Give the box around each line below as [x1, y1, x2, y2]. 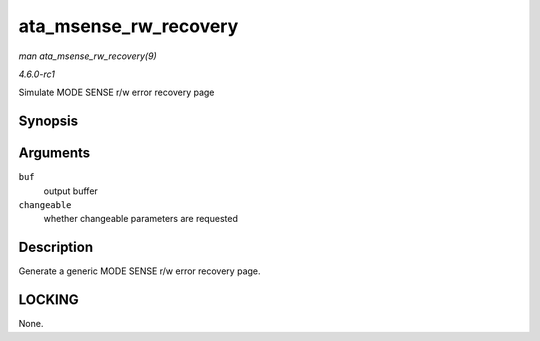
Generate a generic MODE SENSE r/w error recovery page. [18, 265, 261, 277]
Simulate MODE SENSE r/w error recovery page [18, 86, 215, 99]
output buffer [43, 185, 99, 197]
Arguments [18, 145, 91, 162]
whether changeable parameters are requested [43, 213, 239, 225]
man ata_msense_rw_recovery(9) [18, 50, 157, 62]
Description [18, 239, 94, 256]
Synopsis [18, 113, 79, 130]
